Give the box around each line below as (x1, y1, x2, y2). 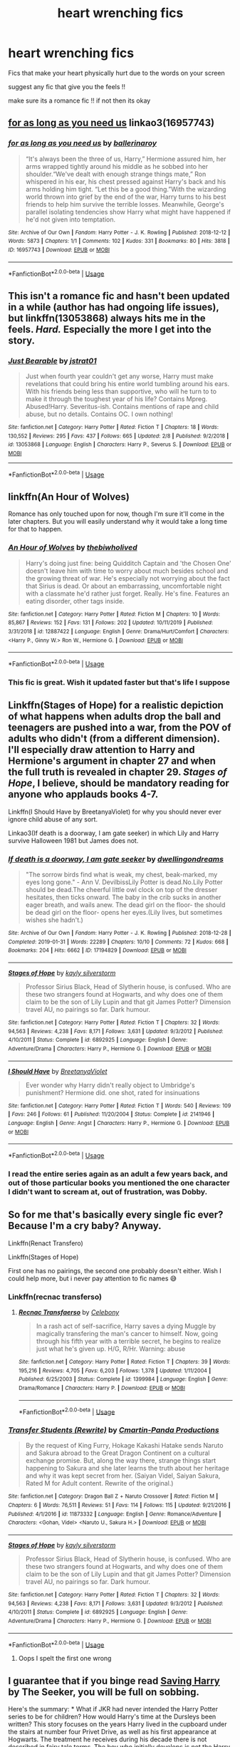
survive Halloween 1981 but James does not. (8, 836, 139, 845)
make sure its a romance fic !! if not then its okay (8, 96, 151, 105)
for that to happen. (8, 525, 63, 534)
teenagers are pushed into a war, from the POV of (8, 722, 231, 734)
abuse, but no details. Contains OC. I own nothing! (25, 410, 173, 418)
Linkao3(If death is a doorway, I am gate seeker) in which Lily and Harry (8, 829, 219, 837)
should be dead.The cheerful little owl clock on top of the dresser (25, 885, 218, 893)
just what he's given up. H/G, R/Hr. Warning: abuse (36, 1344, 186, 1353)
